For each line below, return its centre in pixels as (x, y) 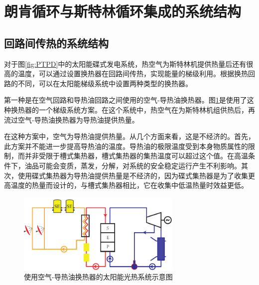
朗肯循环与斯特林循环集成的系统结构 (123, 11)
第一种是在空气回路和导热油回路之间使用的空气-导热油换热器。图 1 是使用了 (126, 100)
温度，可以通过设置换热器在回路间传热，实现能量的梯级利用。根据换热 (133, 73)
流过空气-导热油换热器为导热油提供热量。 (71, 119)
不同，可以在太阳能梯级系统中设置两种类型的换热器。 (105, 83)
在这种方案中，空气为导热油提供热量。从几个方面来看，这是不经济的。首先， (129, 136)
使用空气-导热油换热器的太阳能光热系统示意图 (98, 277)
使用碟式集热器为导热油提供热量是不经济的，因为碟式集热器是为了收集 (133, 175)
